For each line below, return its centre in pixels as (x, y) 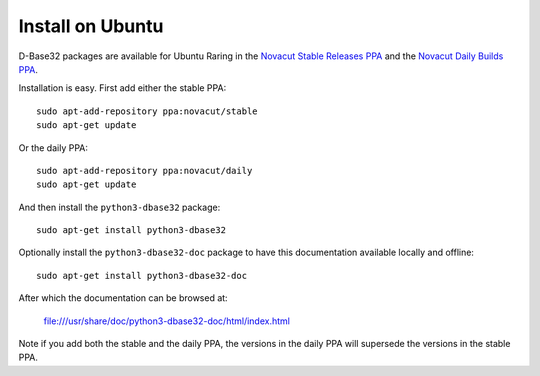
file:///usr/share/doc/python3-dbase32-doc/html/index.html (166, 321)
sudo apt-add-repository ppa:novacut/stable (147, 111)
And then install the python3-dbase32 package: (119, 207)
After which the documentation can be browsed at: (123, 298)
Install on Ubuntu (91, 26)
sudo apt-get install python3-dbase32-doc (142, 275)
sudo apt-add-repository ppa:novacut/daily (144, 170)
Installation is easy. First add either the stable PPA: (122, 88)
